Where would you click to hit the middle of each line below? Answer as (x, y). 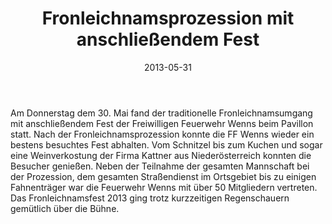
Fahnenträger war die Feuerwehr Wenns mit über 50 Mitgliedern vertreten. (164, 187)
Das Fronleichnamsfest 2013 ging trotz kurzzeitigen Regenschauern (150, 198)
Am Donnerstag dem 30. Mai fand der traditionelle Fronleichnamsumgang (161, 113)
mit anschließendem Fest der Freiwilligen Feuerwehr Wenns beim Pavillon (162, 123)
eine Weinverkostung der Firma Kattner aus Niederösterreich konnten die (161, 155)
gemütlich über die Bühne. (65, 208)
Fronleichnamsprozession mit (168, 18)
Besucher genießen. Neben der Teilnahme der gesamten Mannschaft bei (160, 166)
